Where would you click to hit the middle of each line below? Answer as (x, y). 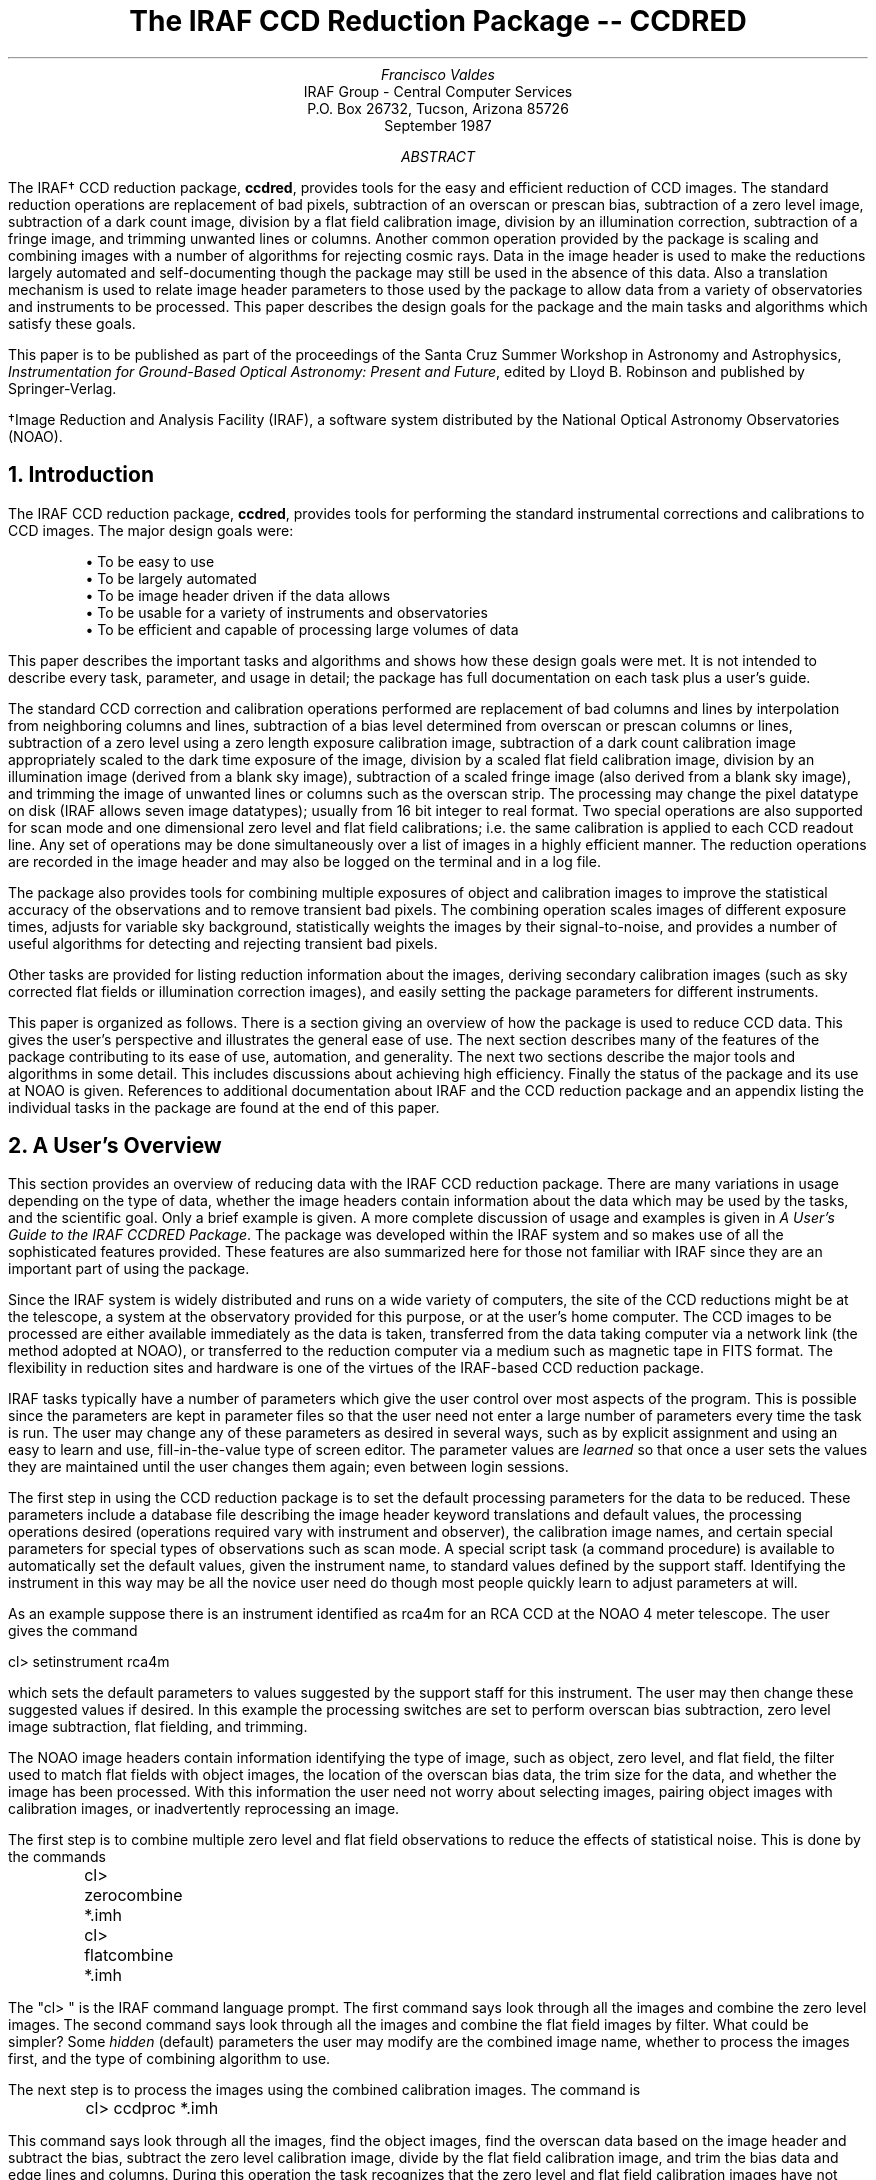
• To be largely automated (171, 578)
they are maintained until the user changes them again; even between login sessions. (288, 1467)
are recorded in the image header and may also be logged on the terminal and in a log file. (304, 861)
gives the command (73, 1631)
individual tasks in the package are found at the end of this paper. (224, 1107)
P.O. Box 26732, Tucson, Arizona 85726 (438, 108)
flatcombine (129, 1955)
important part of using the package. (129, 1269)
